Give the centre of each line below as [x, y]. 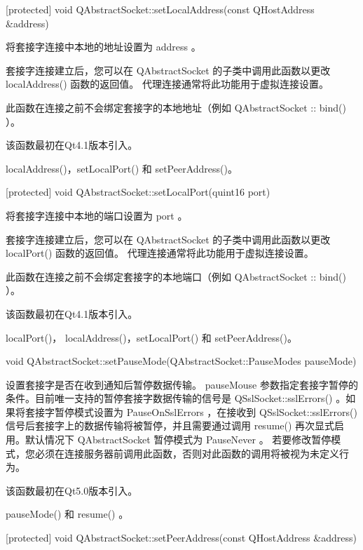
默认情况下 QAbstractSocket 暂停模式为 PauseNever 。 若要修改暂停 [178, 440]
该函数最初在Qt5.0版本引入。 [72, 490]
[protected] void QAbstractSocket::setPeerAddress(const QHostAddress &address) [181, 538]
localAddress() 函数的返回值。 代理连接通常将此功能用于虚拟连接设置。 [167, 84]
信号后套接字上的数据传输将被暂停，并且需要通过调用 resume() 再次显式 [170, 425]
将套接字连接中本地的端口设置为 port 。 [97, 215]
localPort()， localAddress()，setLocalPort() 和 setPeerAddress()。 [151, 337]
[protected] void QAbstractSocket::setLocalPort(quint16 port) [138, 192]
